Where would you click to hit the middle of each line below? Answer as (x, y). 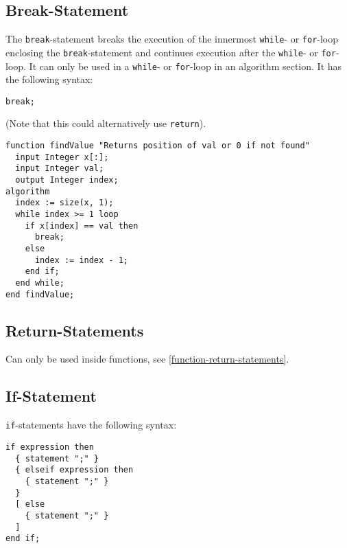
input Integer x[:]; (62, 157)
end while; (40, 283)
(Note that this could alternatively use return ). (106, 123)
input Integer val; (60, 169)
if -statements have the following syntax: (91, 425)
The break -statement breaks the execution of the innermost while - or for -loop (172, 39)
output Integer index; (67, 180)
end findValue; (40, 294)
